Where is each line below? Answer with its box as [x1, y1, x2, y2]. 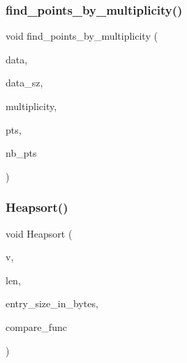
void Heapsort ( [6, 226, 73, 240]
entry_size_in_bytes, [6, 296, 98, 311]
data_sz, [6, 75, 43, 90]
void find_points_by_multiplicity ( [6, 29, 158, 43]
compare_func [6, 319, 67, 334]
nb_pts [6, 146, 37, 160]
